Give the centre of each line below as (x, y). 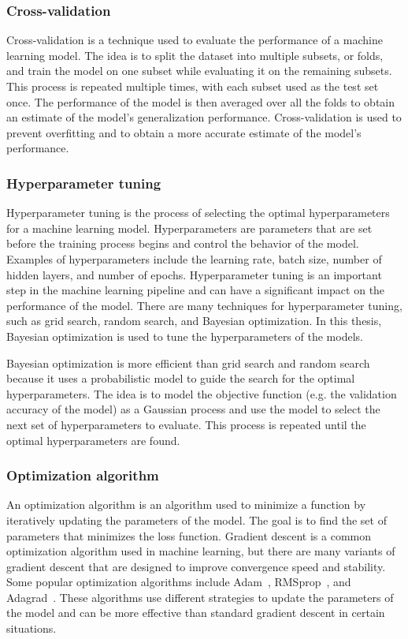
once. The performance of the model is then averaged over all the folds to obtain (201, 101)
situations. (32, 628)
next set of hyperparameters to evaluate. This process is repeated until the (186, 424)
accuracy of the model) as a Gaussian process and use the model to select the (193, 409)
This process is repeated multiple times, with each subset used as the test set (193, 86)
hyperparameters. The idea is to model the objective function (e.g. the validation (202, 393)
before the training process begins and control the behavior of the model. (183, 243)
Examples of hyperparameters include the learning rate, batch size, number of (194, 258)
